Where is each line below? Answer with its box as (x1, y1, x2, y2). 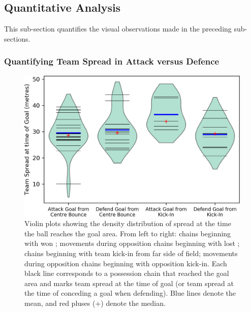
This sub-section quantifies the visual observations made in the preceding (4, 23, 232, 34)
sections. (4, 33, 30, 44)
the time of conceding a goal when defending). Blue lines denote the (24, 288, 236, 298)
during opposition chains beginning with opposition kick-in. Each (24, 258, 227, 268)
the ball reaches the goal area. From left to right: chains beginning (24, 228, 231, 238)
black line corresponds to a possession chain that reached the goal (24, 268, 229, 278)
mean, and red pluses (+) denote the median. (24, 297, 166, 308)
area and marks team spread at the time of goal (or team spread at (24, 277, 234, 288)
